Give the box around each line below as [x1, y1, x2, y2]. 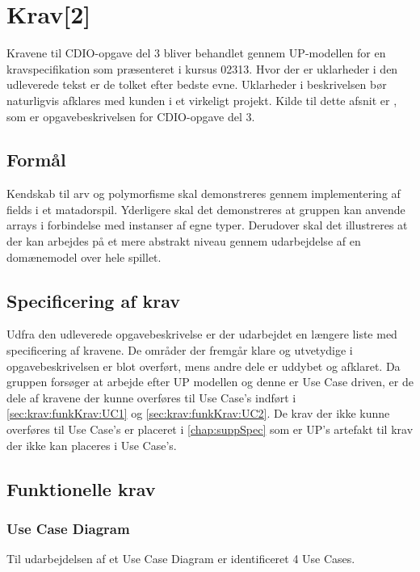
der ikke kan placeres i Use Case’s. [6, 436, 177, 453]
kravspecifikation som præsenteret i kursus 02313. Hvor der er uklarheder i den [6, 60, 398, 77]
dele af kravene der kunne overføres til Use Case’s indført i [6, 389, 296, 406]
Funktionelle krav [6, 476, 156, 501]
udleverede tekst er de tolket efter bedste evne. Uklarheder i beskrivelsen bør [6, 76, 387, 93]
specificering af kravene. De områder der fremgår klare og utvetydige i [6, 342, 353, 359]
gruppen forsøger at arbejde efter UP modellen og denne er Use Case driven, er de [6, 373, 414, 390]
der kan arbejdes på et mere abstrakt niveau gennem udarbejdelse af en [6, 233, 361, 250]
